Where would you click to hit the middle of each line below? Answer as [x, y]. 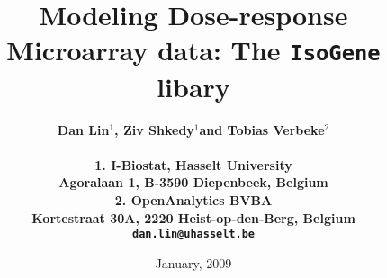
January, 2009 [193, 262]
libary [193, 86]
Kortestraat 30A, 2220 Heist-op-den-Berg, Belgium [193, 217]
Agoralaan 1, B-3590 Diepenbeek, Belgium [193, 182]
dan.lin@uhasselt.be [193, 234]
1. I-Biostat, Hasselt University [193, 164]
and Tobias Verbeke [262, 129]
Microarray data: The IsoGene [193, 50]
